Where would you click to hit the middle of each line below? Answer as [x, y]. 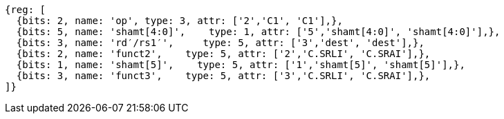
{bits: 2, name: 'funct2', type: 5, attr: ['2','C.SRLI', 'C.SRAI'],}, [223, 54]
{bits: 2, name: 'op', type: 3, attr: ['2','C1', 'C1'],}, [179, 21]
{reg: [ [26, 10]
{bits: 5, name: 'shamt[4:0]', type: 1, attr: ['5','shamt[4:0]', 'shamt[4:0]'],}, [258, 32]
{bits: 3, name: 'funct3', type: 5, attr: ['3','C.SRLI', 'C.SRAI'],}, [223, 76]
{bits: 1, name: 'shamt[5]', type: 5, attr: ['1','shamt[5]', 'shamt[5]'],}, [241, 65]
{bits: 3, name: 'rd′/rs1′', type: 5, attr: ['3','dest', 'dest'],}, [220, 43]
